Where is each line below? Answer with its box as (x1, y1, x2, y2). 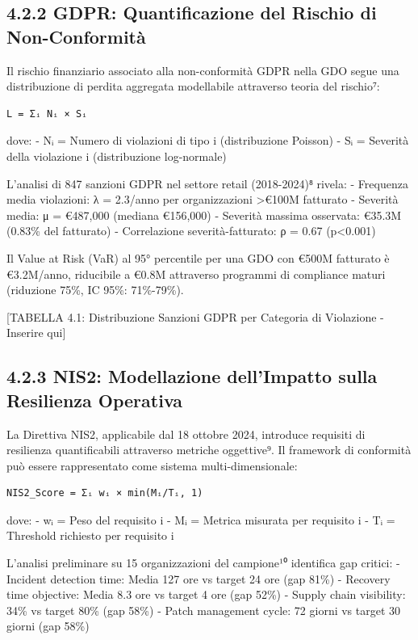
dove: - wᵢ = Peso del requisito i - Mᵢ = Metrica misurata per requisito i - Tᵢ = (6, 511, 395, 528)
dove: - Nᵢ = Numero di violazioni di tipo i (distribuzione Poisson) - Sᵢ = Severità (6, 132, 409, 149)
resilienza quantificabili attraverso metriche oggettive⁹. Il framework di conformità (6, 441, 412, 458)
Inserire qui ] (6, 324, 66, 341)
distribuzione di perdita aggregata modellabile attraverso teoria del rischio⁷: (6, 78, 380, 95)
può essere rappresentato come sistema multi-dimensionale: (6, 457, 298, 474)
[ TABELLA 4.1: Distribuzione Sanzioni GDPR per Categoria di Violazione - (6, 308, 384, 325)
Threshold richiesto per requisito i (6, 527, 174, 544)
